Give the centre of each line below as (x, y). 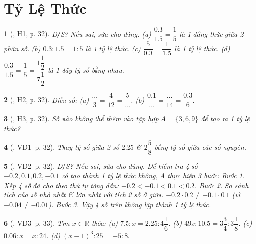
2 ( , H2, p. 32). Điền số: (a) (47, 99)
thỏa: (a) (105, 223)
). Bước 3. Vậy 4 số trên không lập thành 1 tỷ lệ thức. (130, 204)
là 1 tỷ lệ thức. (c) (113, 48)
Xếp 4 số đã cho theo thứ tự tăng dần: (61, 185)
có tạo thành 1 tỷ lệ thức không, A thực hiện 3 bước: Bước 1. (153, 176)
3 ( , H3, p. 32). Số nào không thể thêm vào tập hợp (81, 119)
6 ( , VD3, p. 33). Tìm (37, 223)
